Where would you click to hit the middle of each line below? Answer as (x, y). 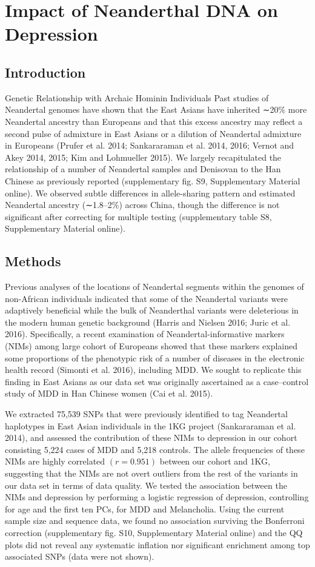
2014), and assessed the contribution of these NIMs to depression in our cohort (151, 438)
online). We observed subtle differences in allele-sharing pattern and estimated (150, 193)
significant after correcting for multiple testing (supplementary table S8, (138, 216)
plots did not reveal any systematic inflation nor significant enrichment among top (157, 544)
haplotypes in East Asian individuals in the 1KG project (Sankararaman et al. (151, 425)
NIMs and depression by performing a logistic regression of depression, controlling (157, 497)
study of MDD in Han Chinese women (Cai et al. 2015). (109, 393)
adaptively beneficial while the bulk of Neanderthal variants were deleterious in (152, 310)
